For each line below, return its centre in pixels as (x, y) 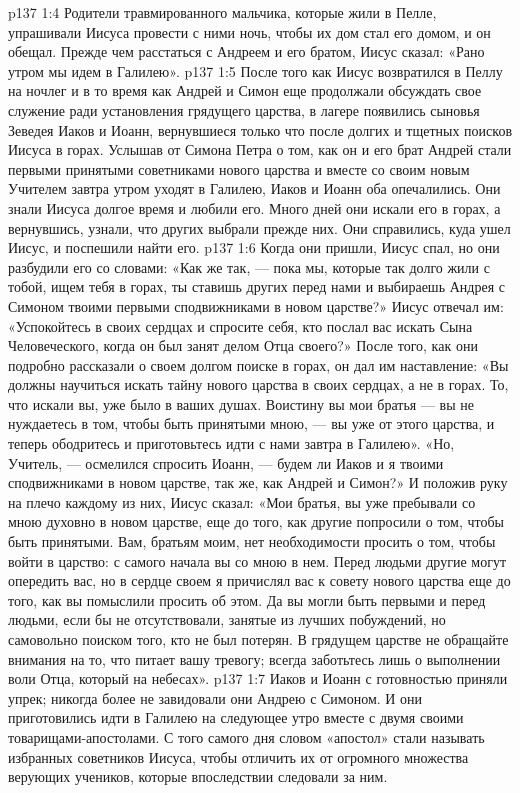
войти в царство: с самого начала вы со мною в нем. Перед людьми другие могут (257, 560)
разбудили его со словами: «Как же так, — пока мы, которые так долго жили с (249, 266)
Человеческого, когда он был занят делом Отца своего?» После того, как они (243, 345)
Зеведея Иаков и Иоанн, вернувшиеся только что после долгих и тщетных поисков (260, 129)
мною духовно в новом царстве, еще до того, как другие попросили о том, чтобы (256, 521)
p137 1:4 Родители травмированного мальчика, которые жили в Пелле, (222, 12)
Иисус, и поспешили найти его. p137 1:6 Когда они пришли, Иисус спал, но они (254, 247)
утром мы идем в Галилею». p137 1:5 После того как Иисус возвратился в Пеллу (255, 70)
